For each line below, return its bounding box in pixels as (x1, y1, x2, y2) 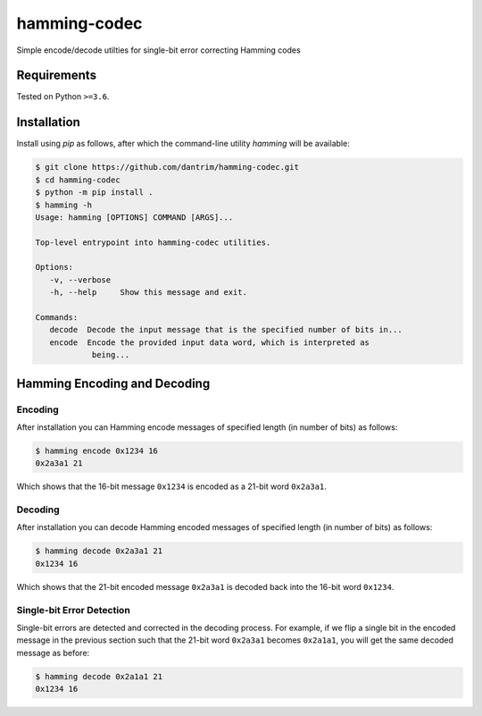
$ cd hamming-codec (35, 174, 120, 185)
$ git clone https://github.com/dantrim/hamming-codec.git (35, 162, 299, 173)
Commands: (35, 313, 79, 323)
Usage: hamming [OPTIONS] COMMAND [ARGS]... (35, 212, 234, 223)
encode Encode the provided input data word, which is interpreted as (49, 337, 370, 348)
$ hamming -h (35, 199, 93, 210)
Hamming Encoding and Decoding (16, 375, 211, 391)
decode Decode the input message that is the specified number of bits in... (49, 324, 403, 335)
